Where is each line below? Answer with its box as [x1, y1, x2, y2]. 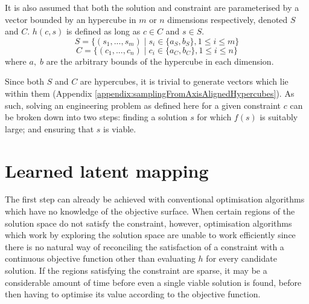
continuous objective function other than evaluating [5, 252, 196, 265]
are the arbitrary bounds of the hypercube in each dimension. [46, 54, 274, 67]
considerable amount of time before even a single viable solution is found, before [5, 276, 302, 288]
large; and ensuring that [5, 122, 94, 135]
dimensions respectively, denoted [167, 13, 288, 25]
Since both [5, 75, 44, 88]
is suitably [260, 111, 298, 123]
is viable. [103, 122, 136, 135]
